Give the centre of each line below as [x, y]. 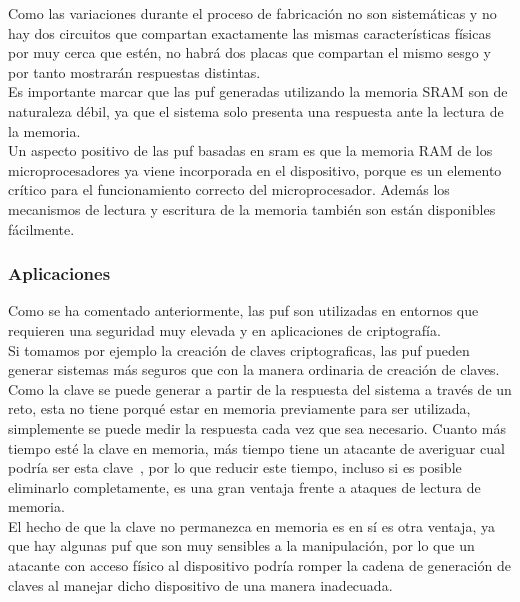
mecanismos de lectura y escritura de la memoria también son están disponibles [252, 208]
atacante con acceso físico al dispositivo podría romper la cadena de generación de [259, 565]
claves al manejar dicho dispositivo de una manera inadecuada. [200, 584]
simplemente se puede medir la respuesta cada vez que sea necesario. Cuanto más [257, 427]
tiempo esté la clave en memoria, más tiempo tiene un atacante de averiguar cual [256, 447]
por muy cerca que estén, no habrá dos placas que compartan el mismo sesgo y [249, 52]
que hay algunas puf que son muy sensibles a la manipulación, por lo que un [241, 545]
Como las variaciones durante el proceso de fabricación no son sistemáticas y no [252, 13]
